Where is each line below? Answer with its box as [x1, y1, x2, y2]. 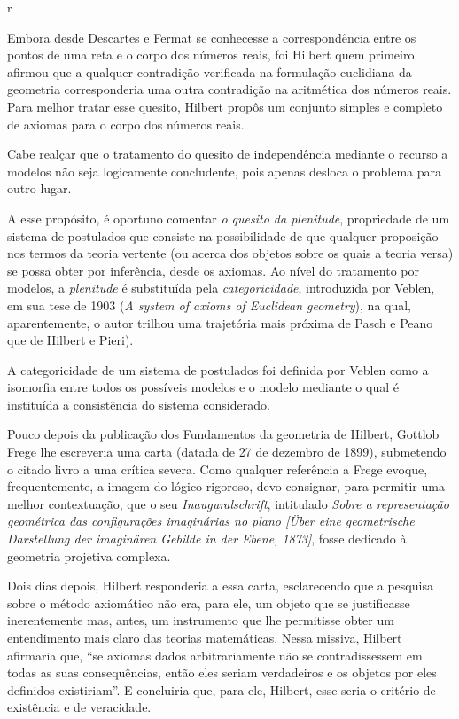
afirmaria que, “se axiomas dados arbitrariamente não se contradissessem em [7, 645, 423, 664]
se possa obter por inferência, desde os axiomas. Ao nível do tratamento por [7, 261, 419, 279]
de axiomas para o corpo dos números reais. [7, 114, 245, 133]
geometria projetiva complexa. [7, 546, 171, 565]
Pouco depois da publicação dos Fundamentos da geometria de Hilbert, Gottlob [7, 425, 440, 443]
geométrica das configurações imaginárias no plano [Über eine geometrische [7, 512, 415, 530]
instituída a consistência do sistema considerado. [7, 395, 270, 413]
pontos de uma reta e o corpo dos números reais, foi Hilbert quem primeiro [7, 45, 415, 64]
